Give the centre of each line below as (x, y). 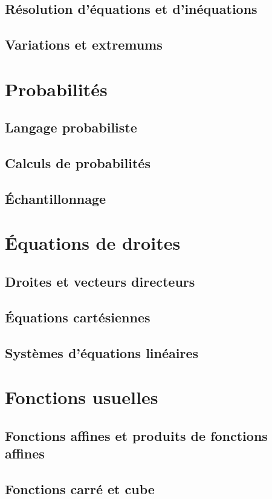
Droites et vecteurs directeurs (100, 282)
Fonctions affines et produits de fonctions (136, 435)
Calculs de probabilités (78, 163)
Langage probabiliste (71, 127)
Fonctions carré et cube (80, 488)
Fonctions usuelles (82, 397)
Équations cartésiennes (78, 317)
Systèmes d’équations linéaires (102, 352)
